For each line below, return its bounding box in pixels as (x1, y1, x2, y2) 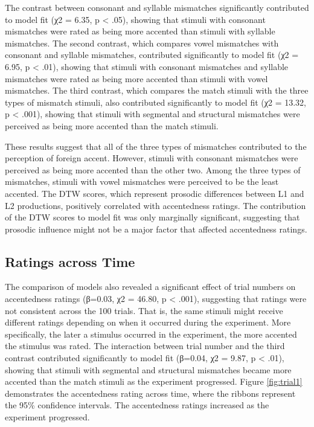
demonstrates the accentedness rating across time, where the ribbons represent (5, 387, 296, 399)
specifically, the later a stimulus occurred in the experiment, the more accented (5, 327, 297, 340)
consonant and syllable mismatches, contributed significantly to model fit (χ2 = (5, 48, 299, 61)
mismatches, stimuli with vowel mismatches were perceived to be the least (5, 175, 279, 188)
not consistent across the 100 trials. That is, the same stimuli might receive (5, 304, 283, 316)
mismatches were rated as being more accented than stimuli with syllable (5, 25, 275, 37)
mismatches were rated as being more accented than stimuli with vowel (5, 72, 268, 85)
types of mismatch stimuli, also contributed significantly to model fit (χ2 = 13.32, (5, 95, 306, 108)
